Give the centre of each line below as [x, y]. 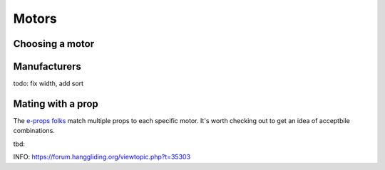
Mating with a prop [56, 103]
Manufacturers [47, 67]
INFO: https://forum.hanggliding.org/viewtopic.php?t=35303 [102, 157]
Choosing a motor [54, 44]
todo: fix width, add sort [48, 84]
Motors [35, 18]
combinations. [34, 131]
